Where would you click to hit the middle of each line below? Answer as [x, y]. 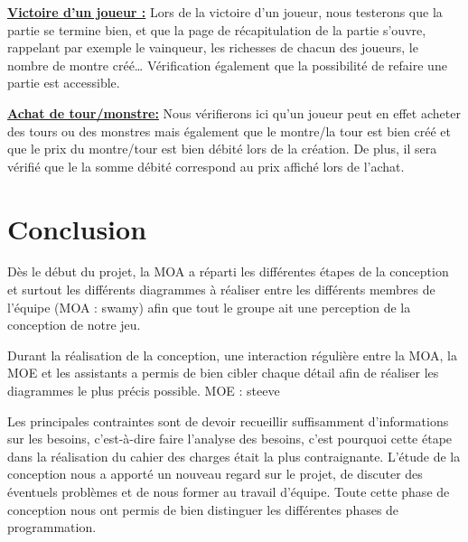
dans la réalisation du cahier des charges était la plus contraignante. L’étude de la [234, 456]
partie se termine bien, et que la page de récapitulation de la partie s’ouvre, [217, 29]
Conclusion [77, 228]
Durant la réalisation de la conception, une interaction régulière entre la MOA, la [232, 355]
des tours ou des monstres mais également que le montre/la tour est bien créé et [229, 131]
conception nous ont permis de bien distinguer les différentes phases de [203, 509]
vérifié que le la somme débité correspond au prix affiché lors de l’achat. [206, 166]
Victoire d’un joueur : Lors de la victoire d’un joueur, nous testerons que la [225, 12]
